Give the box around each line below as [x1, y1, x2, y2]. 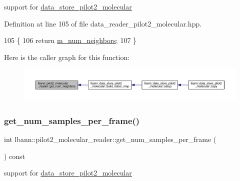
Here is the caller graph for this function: [4, 51, 130, 62]
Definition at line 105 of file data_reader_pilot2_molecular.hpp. [4, 18, 202, 28]
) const [4, 150, 25, 161]
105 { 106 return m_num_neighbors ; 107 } [4, 35, 137, 45]
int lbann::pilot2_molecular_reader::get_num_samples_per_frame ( [4, 133, 216, 144]
